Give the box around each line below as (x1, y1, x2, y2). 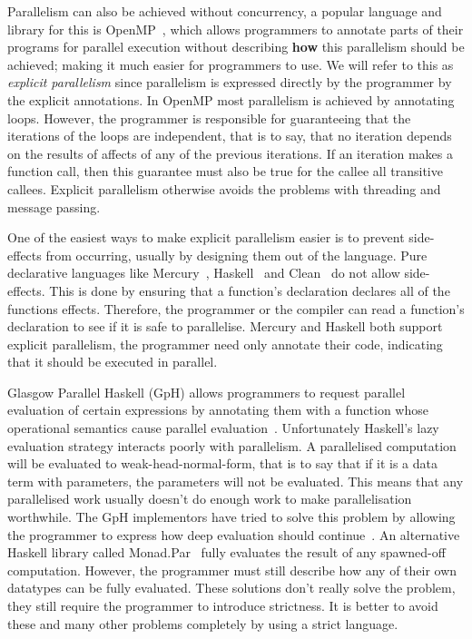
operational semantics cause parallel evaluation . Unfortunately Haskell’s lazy (7, 418, 439, 437)
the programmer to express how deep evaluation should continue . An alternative (7, 525, 460, 544)
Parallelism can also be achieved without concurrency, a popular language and (7, 2, 442, 20)
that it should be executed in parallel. (7, 352, 218, 371)
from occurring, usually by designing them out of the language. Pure (45, 245, 428, 264)
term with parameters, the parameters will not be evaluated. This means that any (7, 471, 464, 490)
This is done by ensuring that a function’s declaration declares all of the (49, 280, 450, 300)
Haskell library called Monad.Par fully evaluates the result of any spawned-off (7, 543, 446, 562)
